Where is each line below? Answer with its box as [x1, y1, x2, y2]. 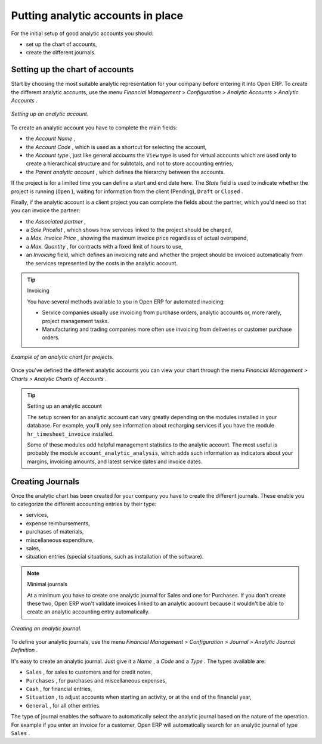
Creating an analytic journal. [11, 625, 82, 632]
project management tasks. [42, 317, 110, 324]
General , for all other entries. [26, 702, 101, 709]
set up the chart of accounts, [26, 41, 98, 48]
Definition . [11, 647, 38, 654]
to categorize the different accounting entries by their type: [11, 500, 157, 507]
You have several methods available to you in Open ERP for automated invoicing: [27, 298, 225, 305]
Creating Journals [11, 476, 80, 486]
